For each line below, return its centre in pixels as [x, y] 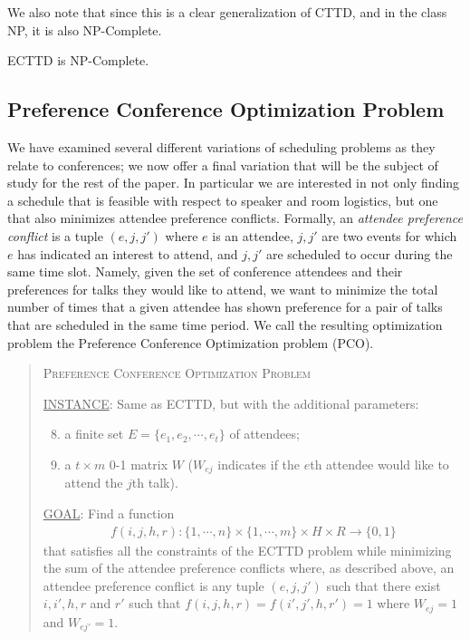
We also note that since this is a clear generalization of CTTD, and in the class [227, 12]
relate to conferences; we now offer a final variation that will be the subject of [223, 165]
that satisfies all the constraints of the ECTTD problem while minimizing [247, 550]
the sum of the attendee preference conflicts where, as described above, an [249, 568]
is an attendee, [253, 235]
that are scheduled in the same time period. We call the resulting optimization [225, 324]
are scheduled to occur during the [359, 253]
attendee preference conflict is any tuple [153, 585]
